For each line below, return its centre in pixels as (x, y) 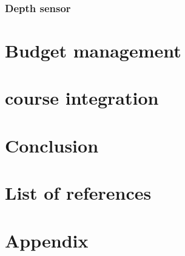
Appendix (47, 240)
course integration (82, 98)
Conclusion (52, 145)
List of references (78, 193)
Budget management (93, 51)
